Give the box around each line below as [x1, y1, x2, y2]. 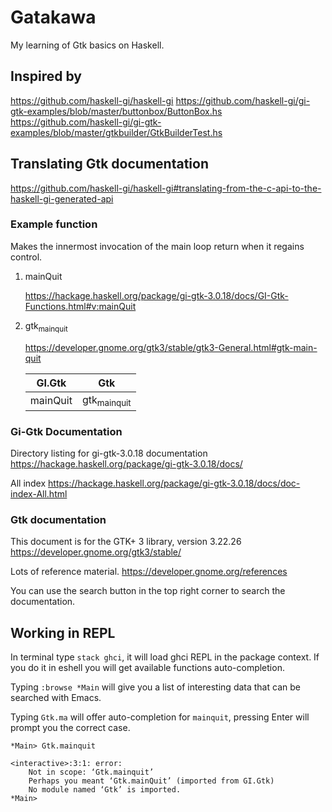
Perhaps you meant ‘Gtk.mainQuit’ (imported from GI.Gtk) [28, 776, 275, 786]
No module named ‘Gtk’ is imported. [28, 785, 182, 795]
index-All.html [10, 488, 68, 500]
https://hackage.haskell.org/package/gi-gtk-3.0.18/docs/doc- [48, 477, 301, 490]
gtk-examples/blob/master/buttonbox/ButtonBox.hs [10, 105, 223, 117]
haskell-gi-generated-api [10, 192, 114, 205]
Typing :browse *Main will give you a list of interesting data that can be [10, 681, 301, 693]
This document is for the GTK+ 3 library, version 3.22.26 [10, 536, 242, 548]
